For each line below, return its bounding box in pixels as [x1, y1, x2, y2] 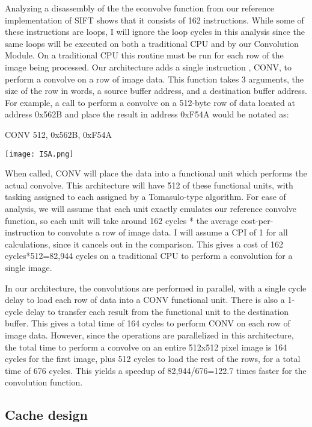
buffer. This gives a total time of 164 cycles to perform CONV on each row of [5, 317, 290, 329]
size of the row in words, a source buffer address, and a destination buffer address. [5, 84, 307, 97]
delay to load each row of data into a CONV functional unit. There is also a [5, 293, 285, 306]
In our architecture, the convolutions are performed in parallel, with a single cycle [5, 281, 307, 294]
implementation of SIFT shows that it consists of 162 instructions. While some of [5, 13, 304, 26]
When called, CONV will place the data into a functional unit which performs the [5, 167, 307, 179]
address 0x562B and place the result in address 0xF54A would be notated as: [5, 108, 289, 120]
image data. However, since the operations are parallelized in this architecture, [5, 328, 294, 341]
